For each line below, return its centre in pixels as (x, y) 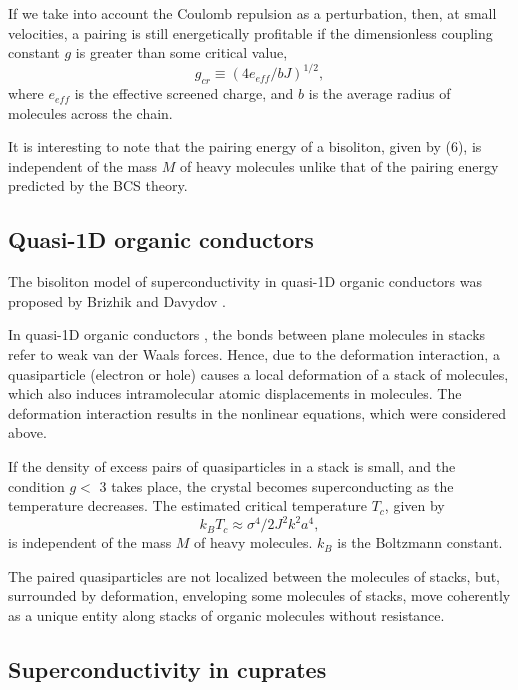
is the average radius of (379, 93)
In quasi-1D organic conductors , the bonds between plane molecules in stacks (247, 334)
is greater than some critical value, (181, 52)
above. (27, 432)
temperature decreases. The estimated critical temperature (187, 505)
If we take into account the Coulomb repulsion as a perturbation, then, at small (252, 13)
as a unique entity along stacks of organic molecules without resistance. (226, 615)
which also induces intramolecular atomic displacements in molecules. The (235, 393)
